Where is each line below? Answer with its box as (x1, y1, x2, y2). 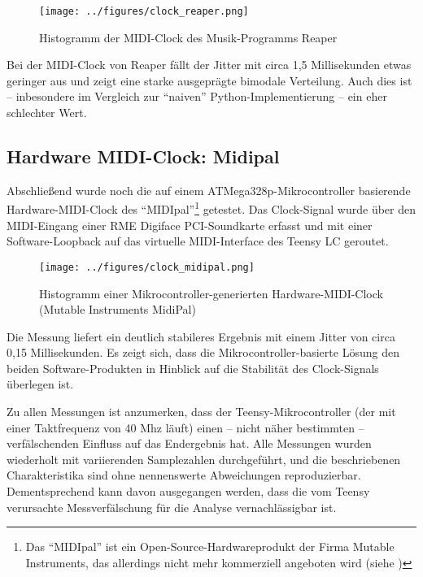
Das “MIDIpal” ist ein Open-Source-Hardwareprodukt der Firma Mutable (25, 538, 395, 555)
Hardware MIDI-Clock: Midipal (7, 144, 280, 169)
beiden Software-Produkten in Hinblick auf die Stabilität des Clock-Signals (7, 359, 379, 376)
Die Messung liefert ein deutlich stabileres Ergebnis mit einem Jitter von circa (7, 328, 395, 345)
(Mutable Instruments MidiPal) (39, 301, 196, 318)
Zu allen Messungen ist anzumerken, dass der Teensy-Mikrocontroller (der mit (7, 403, 396, 420)
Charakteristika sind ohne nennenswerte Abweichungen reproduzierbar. (7, 466, 361, 484)
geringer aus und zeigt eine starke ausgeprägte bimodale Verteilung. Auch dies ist (7, 72, 412, 89)
